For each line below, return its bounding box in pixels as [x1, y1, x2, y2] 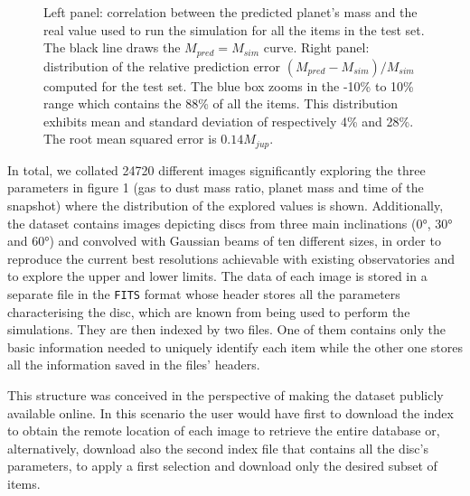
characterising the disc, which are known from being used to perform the [7, 302, 410, 321]
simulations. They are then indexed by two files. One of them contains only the [7, 320, 446, 339]
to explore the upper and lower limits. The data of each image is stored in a [7, 267, 428, 285]
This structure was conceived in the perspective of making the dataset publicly [7, 386, 444, 405]
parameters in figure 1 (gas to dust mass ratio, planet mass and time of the [7, 178, 424, 197]
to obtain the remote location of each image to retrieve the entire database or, [7, 421, 440, 440]
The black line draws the [43, 38, 181, 57]
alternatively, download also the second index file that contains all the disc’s [7, 438, 428, 457]
